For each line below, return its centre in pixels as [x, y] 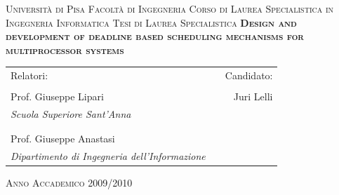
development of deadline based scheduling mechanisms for [155, 36]
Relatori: [29, 75]
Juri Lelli [253, 96]
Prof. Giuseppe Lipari [57, 96]
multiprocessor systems [65, 49]
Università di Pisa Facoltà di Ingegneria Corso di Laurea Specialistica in [170, 8]
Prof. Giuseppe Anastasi [63, 139]
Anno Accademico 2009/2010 [69, 183]
